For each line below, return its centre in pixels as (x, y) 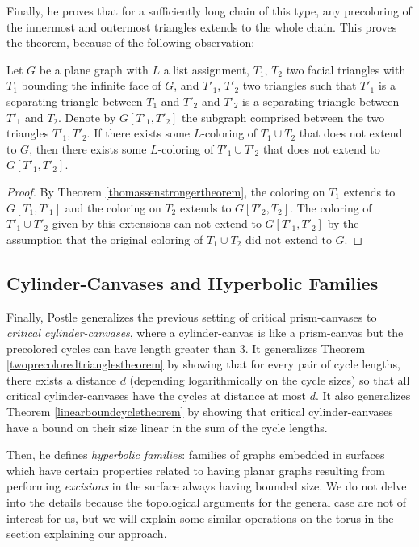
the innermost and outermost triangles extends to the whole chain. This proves (202, 26)
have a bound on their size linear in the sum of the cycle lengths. (167, 427)
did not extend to (288, 239)
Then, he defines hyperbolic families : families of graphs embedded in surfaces (196, 454)
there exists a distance (61, 379)
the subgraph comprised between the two (283, 117)
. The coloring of (331, 207)
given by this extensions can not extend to (157, 223)
